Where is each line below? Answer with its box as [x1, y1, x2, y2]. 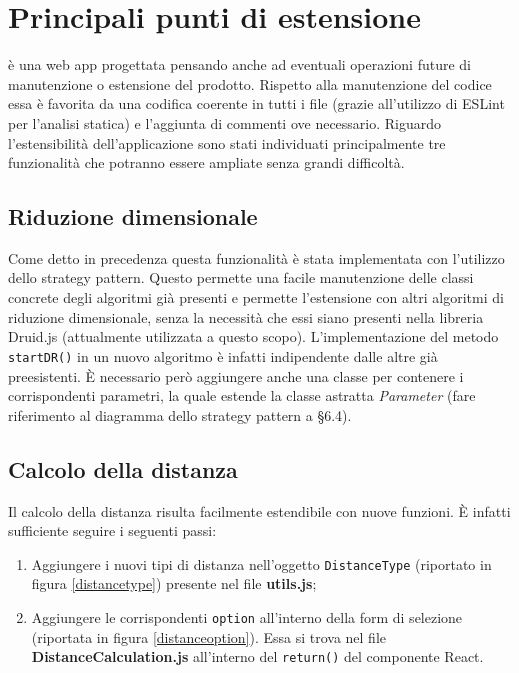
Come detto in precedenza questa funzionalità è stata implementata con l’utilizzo [8, 247, 505, 268]
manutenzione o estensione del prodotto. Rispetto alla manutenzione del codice [8, 73, 492, 94]
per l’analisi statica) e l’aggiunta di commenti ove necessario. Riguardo [8, 112, 442, 133]
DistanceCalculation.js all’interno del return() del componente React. [31, 646, 484, 667]
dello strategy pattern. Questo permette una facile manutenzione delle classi [8, 267, 474, 288]
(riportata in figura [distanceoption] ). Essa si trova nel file [31, 626, 387, 647]
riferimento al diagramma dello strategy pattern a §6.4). [8, 404, 352, 425]
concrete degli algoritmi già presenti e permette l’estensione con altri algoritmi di [8, 287, 504, 308]
